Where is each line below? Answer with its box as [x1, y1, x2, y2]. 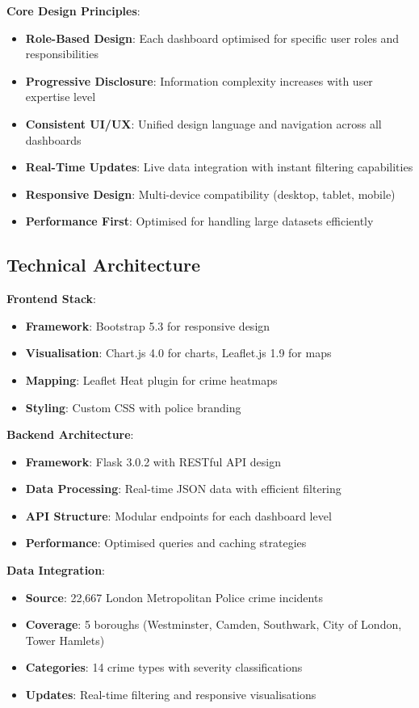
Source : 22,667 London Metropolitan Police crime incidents [25, 588, 323, 605]
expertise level [25, 88, 96, 105]
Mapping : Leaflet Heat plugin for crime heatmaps [25, 371, 278, 388]
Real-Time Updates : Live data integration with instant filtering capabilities [25, 158, 413, 175]
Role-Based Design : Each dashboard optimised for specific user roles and [25, 29, 400, 46]
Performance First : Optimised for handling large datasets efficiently [25, 213, 374, 230]
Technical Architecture [6, 252, 201, 277]
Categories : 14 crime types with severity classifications [25, 659, 303, 676]
